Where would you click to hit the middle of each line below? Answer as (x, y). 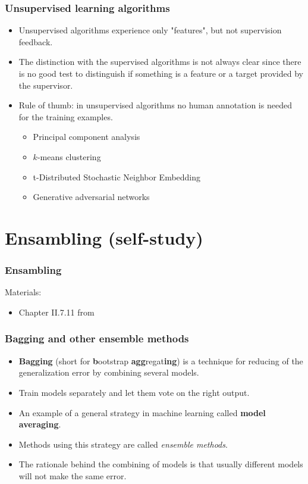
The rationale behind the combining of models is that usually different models (161, 464)
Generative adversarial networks (91, 197)
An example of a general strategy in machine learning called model (142, 412)
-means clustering (69, 156)
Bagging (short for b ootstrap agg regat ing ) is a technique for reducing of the (161, 360)
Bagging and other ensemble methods (97, 338)
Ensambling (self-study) (104, 237)
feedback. (36, 41)
